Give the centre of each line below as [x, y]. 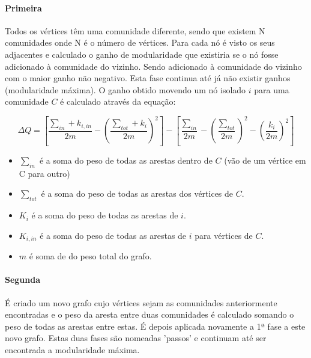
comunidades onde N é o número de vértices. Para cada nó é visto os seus [140, 42]
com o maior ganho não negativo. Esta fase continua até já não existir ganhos [148, 78]
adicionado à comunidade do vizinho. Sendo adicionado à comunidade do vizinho [153, 66]
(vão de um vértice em [265, 160]
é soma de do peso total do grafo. [90, 256]
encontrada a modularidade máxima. [72, 349]
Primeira [23, 8]
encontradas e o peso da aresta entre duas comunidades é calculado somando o [149, 314]
